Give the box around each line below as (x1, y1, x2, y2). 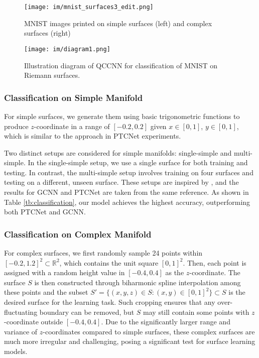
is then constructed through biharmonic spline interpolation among (34, 277, 241, 287)
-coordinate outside (4, 316, 63, 327)
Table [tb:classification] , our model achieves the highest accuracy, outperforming (4, 196, 250, 207)
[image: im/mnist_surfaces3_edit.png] (24, 4, 154, 11)
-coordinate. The (189, 267, 240, 278)
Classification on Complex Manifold (4, 227, 152, 240)
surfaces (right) (24, 28, 71, 38)
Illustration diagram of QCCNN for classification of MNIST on (24, 60, 217, 70)
